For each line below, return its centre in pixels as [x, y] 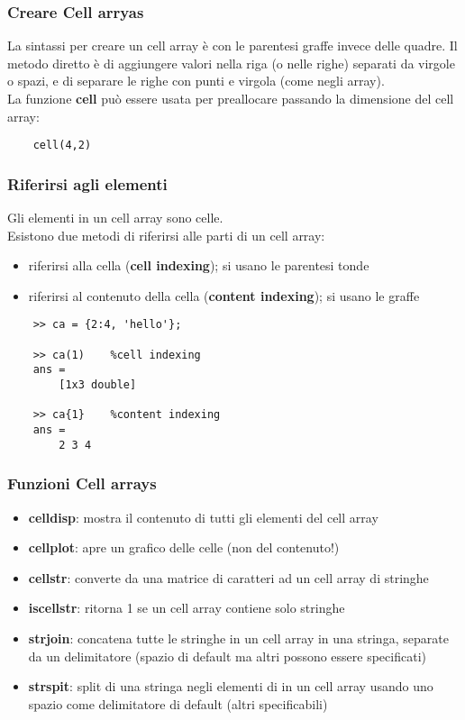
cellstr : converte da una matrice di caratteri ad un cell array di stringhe [228, 577]
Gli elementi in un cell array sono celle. [115, 218]
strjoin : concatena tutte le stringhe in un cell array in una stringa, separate [238, 638]
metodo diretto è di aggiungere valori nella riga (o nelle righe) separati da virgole [231, 63]
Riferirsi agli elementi [87, 183]
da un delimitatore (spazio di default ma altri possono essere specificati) [227, 656]
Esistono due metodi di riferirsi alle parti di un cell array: [166, 235]
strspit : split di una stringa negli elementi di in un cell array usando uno [231, 686]
